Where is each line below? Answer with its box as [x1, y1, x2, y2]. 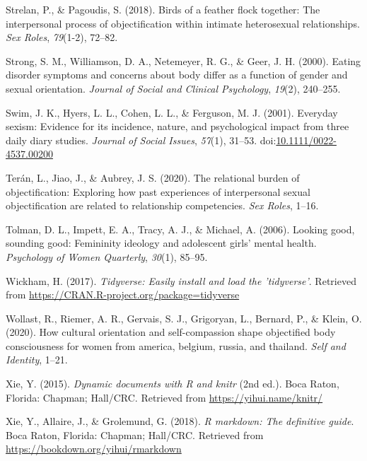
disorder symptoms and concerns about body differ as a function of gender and [6, 67, 348, 82]
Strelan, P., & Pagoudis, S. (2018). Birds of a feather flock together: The [6, 2, 320, 16]
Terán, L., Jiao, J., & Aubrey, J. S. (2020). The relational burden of [6, 170, 300, 185]
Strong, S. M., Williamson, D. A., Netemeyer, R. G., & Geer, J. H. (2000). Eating [6, 53, 361, 68]
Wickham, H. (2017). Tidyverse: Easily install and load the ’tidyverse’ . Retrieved [6, 273, 356, 288]
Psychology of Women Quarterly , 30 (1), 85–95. [6, 249, 208, 264]
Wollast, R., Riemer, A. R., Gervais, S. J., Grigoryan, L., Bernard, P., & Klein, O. [6, 310, 362, 325]
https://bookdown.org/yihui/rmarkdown [6, 441, 182, 456]
